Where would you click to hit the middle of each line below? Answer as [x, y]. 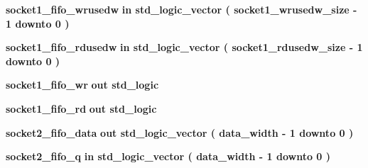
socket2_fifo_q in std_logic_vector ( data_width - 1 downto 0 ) [168, 156]
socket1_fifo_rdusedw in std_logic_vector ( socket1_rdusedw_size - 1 [184, 47]
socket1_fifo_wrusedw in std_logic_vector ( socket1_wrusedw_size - [182, 9]
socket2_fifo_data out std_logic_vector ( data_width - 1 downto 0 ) [180, 132]
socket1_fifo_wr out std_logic [82, 85]
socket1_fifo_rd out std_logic [81, 108]
